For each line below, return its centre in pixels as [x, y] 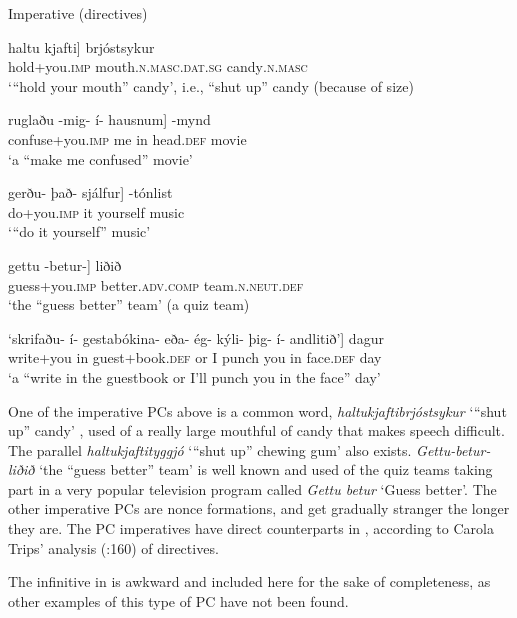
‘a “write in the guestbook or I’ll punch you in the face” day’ [194, 376]
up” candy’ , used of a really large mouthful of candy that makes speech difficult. [256, 430]
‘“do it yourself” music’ [79, 231]
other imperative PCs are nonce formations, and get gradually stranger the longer [259, 508]
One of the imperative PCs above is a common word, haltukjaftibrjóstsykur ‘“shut [257, 410]
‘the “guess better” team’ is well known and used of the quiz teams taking [266, 469]
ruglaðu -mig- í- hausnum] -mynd [109, 119]
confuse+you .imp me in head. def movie [127, 138]
